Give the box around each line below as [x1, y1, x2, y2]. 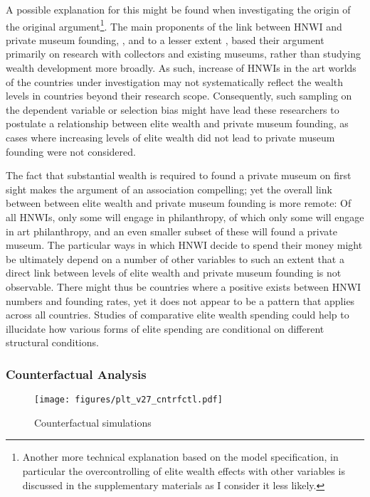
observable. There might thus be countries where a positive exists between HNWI [6, 279, 361, 294]
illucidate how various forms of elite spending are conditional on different [6, 321, 324, 336]
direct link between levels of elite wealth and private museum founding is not [6, 265, 342, 280]
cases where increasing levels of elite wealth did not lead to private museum [6, 130, 335, 144]
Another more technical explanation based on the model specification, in [22, 449, 339, 464]
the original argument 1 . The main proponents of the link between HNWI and [6, 16, 342, 33]
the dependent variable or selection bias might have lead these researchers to [6, 102, 339, 117]
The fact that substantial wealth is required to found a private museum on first [6, 168, 351, 183]
